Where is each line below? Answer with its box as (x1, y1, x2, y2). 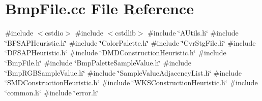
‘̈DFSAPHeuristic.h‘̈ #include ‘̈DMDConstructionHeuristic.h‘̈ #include (5, 47, 226, 58)
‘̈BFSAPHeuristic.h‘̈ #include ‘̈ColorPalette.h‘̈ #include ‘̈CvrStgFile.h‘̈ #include (5, 37, 256, 48)
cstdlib (115, 27, 136, 38)
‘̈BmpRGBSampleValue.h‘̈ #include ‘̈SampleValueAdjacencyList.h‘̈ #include (5, 67, 242, 78)
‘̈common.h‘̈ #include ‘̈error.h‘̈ (5, 87, 99, 97)
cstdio (45, 27, 64, 38)
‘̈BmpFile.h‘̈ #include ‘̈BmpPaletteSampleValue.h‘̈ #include (5, 57, 192, 68)
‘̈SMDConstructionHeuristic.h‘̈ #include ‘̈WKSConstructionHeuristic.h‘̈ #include (5, 77, 258, 88)
